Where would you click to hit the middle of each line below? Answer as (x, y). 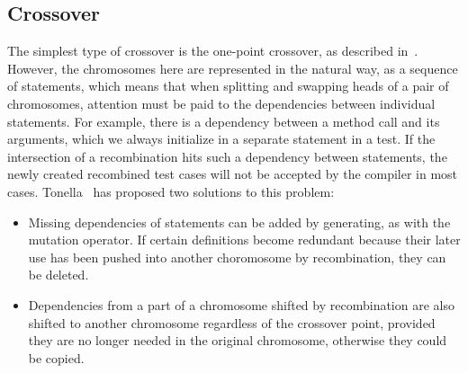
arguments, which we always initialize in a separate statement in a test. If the (221, 139)
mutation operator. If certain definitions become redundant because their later (244, 240)
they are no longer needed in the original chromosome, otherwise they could (238, 340)
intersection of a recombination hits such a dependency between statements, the (227, 156)
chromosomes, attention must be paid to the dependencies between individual (221, 103)
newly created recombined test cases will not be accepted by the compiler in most (233, 174)
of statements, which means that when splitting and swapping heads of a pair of (228, 86)
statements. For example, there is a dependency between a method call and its (224, 121)
